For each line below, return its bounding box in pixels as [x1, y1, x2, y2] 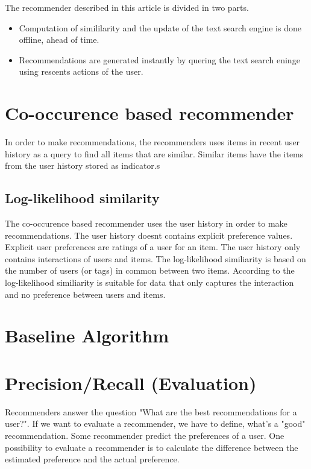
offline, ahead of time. [19, 33, 99, 46]
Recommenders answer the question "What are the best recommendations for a [5, 405, 297, 418]
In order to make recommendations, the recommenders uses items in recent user [5, 136, 300, 148]
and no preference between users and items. [5, 288, 166, 300]
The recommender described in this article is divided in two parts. [5, 1, 249, 13]
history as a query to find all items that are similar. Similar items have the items [5, 147, 304, 160]
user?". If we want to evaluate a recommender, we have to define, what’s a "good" [5, 417, 306, 430]
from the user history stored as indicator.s [5, 159, 160, 172]
